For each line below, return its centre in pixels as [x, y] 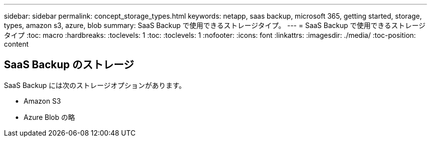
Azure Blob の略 [49, 117]
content [16, 44]
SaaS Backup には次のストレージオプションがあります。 [95, 85]
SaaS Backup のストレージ [69, 65]
